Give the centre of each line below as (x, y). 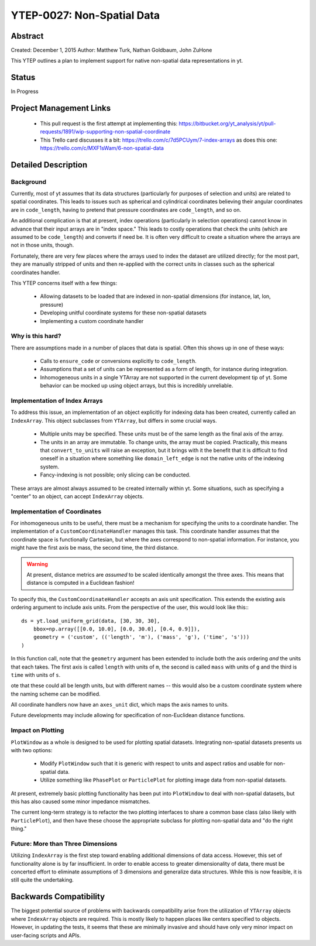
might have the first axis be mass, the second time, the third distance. (95, 548)
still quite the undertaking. (42, 880)
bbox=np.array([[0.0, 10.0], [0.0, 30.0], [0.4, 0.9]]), (116, 629)
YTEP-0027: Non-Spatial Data (85, 15)
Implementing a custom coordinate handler (92, 321)
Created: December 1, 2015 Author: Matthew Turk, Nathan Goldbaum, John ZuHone (111, 50)
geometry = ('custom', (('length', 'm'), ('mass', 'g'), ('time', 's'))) (141, 637)
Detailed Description (49, 165)
